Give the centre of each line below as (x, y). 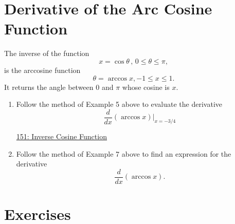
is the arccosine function (42, 70)
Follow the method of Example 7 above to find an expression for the (124, 153)
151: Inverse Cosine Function (61, 136)
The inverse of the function (47, 53)
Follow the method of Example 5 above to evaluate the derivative (119, 104)
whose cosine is (146, 87)
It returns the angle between (49, 87)
